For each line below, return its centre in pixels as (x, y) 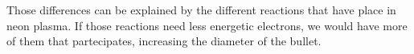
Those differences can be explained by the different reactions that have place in (201, 10)
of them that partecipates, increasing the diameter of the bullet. (164, 41)
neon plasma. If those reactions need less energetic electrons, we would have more (207, 25)
